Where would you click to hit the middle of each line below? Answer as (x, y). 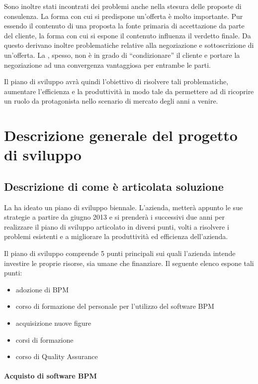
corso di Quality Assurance (57, 356)
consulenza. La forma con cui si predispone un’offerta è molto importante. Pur (124, 16)
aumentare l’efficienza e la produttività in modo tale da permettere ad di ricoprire (129, 91)
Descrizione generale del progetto (121, 135)
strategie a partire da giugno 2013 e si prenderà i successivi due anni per (114, 217)
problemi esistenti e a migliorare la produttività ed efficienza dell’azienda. (116, 236)
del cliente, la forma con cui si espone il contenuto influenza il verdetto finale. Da (128, 35)
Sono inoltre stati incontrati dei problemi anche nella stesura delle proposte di (123, 6)
